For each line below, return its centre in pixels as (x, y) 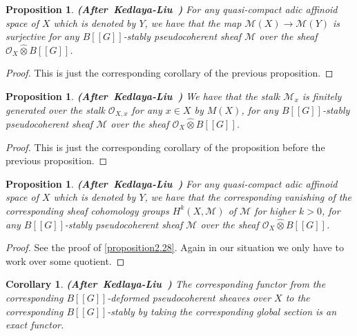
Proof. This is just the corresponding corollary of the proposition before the (165, 147)
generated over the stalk (55, 109)
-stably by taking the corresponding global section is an (222, 311)
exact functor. (35, 325)
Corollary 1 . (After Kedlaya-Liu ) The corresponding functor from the (166, 284)
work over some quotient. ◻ (65, 260)
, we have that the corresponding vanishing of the (248, 197)
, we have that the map (193, 22)
